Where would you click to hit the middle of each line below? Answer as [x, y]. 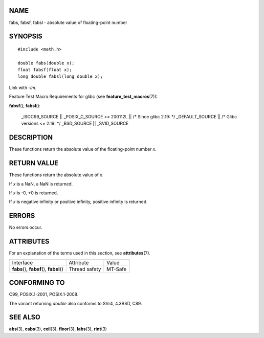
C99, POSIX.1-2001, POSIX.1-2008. [44, 294]
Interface [22, 263]
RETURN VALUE [34, 163]
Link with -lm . [23, 88]
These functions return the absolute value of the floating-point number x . [83, 149]
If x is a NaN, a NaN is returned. [41, 184]
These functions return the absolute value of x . [56, 175]
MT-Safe [116, 269]
